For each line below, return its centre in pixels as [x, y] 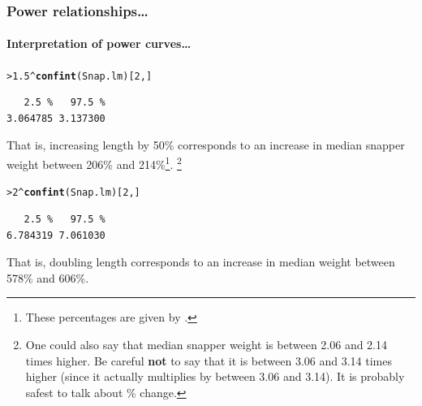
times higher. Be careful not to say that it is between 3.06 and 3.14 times [209, 360]
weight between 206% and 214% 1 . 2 [94, 163]
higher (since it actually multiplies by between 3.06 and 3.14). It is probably [215, 376]
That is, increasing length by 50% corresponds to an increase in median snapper [206, 145]
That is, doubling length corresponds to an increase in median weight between [201, 262]
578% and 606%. [48, 277]
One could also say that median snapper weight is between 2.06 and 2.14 [207, 344]
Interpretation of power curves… [99, 43]
